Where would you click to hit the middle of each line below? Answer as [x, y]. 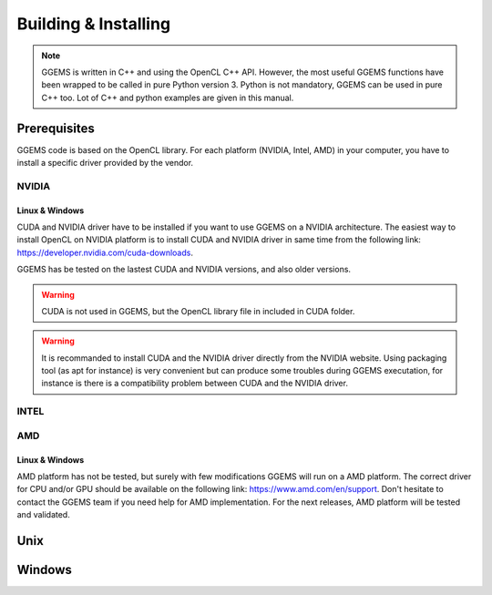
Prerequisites [56, 128]
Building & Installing [94, 24]
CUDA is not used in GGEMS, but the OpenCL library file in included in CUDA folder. [198, 311]
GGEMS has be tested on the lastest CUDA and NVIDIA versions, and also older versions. [184, 270]
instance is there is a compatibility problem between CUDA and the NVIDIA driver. [195, 384]
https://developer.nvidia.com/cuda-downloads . [105, 252]
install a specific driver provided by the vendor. [105, 163]
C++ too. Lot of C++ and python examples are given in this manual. [168, 97]
